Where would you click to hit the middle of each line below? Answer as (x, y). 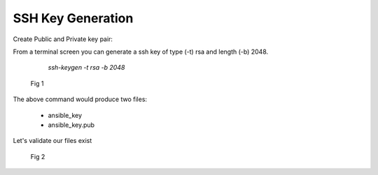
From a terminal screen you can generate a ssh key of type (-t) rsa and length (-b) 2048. (141, 52)
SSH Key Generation (73, 18)
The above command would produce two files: (80, 99)
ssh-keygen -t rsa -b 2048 (86, 68)
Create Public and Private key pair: (63, 39)
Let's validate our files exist (52, 141)
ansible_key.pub (71, 125)
